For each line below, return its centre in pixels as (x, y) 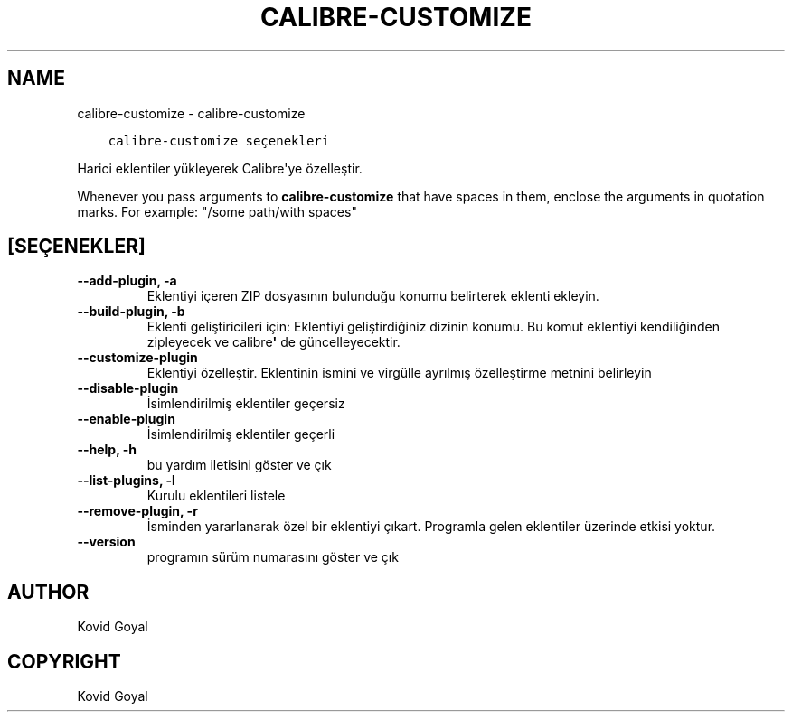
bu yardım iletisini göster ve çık (239, 465)
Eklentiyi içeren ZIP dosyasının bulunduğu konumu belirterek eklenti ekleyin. (373, 296)
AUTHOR (48, 592)
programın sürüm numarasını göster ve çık (273, 557)
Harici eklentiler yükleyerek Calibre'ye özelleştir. (220, 168)
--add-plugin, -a (127, 281)
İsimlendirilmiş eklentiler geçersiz (246, 404)
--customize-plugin (137, 358)
